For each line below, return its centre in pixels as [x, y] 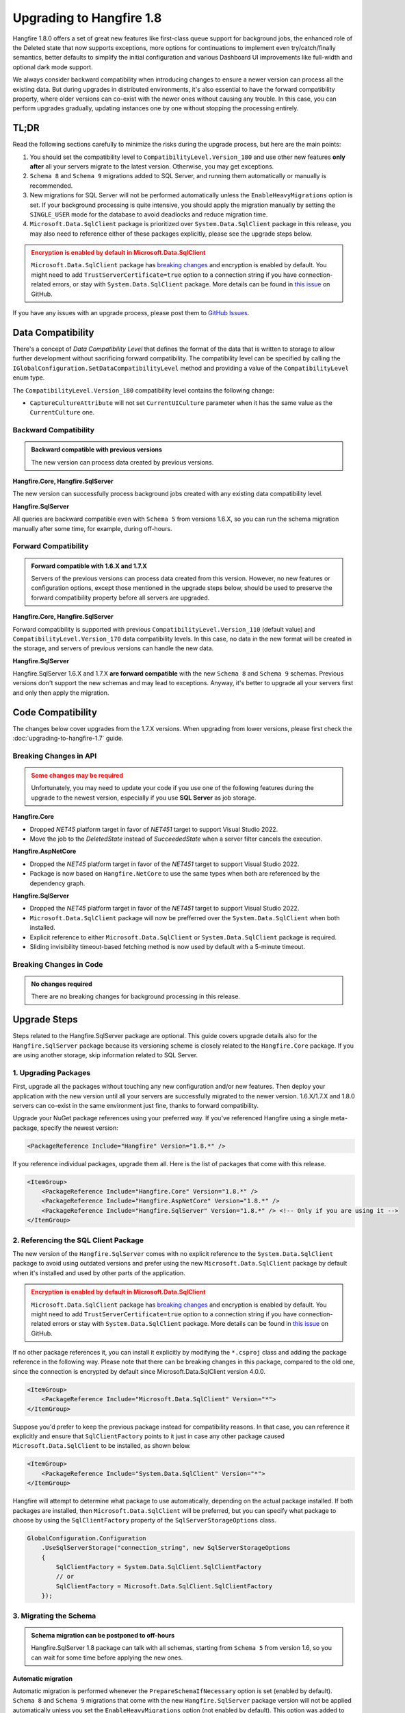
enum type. [29, 378]
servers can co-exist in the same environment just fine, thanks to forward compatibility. [136, 1105]
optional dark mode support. [53, 67]
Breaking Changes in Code [58, 964]
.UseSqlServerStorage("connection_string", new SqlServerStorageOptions [166, 1548]
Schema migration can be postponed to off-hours [103, 1635]
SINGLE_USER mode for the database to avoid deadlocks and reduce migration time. [149, 214]
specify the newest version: [79, 1128]
